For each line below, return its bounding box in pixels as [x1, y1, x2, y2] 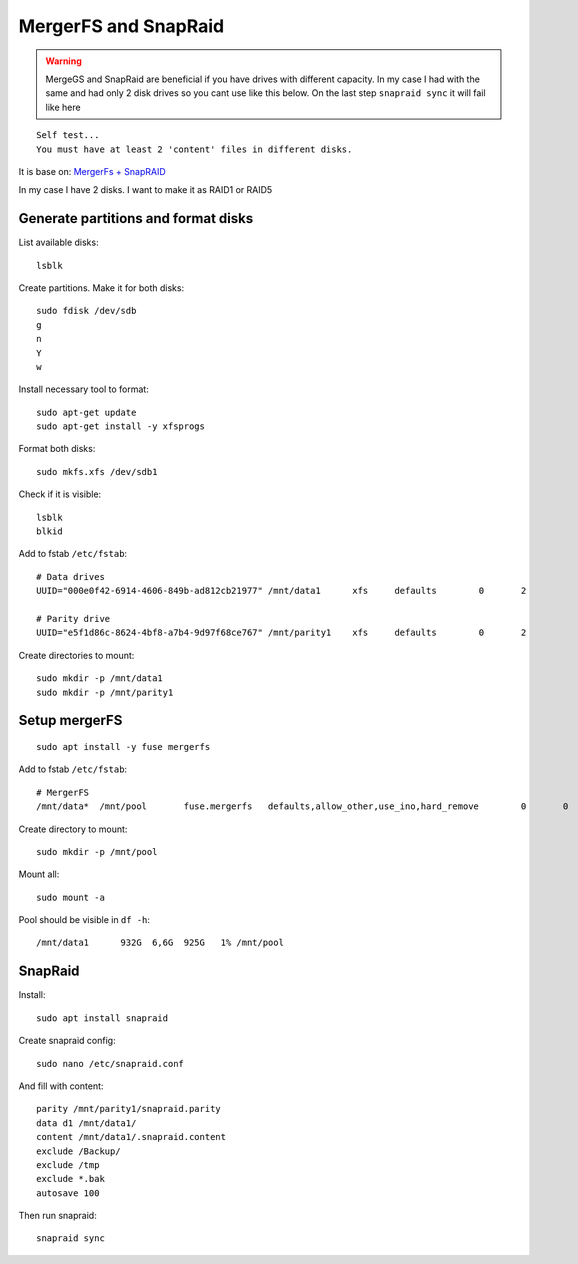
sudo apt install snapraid [36, 1012, 169, 1024]
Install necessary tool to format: [18, 383, 149, 395]
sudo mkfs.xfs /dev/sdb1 [36, 466, 158, 477]
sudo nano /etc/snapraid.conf [36, 1058, 185, 1069]
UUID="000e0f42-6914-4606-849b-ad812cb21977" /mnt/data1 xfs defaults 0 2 [36, 585, 527, 597]
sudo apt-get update [36, 406, 137, 418]
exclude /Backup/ [36, 1145, 121, 1157]
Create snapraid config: [18, 1035, 116, 1047]
